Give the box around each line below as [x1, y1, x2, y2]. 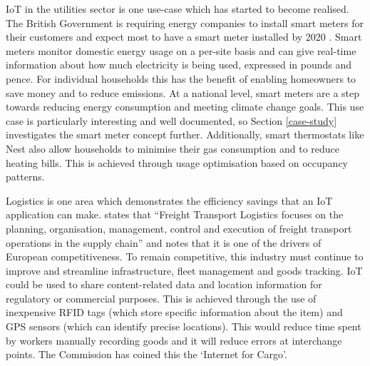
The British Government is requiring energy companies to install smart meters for [6, 15, 364, 30]
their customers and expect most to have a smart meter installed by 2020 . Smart [6, 29, 362, 44]
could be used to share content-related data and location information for [6, 277, 322, 292]
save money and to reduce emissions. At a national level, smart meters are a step [6, 85, 360, 100]
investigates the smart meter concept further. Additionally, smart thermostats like [6, 127, 364, 142]
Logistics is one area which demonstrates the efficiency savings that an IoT [6, 193, 333, 208]
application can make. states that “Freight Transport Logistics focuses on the [6, 207, 344, 222]
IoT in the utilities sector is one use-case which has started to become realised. [6, 1, 349, 16]
